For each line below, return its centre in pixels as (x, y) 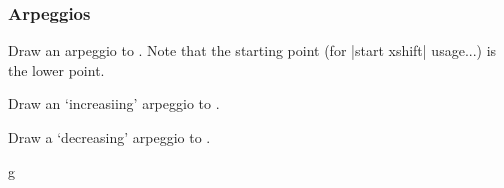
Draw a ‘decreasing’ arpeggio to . (109, 137)
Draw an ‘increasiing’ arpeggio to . (114, 103)
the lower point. (56, 69)
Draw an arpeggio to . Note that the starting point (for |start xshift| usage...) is (252, 50)
